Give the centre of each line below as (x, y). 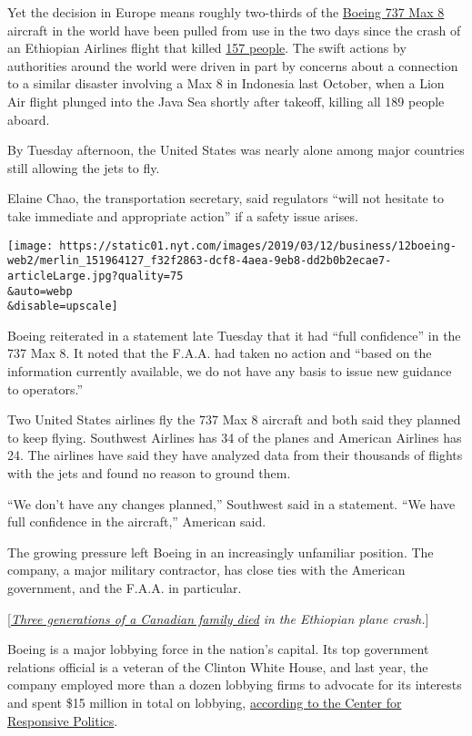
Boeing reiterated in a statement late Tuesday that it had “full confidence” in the (234, 335)
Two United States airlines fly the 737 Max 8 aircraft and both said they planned (234, 419)
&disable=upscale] (63, 307)
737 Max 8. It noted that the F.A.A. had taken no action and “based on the (220, 353)
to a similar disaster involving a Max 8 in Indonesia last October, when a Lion (226, 83)
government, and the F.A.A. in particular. (125, 587)
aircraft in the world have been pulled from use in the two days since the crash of (234, 30)
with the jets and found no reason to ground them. (149, 472)
